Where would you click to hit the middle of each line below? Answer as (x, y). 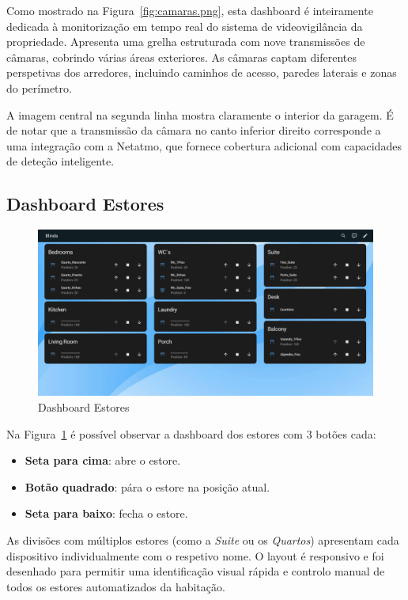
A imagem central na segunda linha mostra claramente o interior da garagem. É (200, 114)
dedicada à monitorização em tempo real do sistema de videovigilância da (185, 26)
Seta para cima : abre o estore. (103, 460)
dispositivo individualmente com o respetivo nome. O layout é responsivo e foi (195, 555)
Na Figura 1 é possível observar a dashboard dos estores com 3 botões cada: (191, 433)
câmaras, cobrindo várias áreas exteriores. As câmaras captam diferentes (181, 57)
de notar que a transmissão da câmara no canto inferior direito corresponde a (194, 130)
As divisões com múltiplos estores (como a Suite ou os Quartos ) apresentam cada (203, 540)
